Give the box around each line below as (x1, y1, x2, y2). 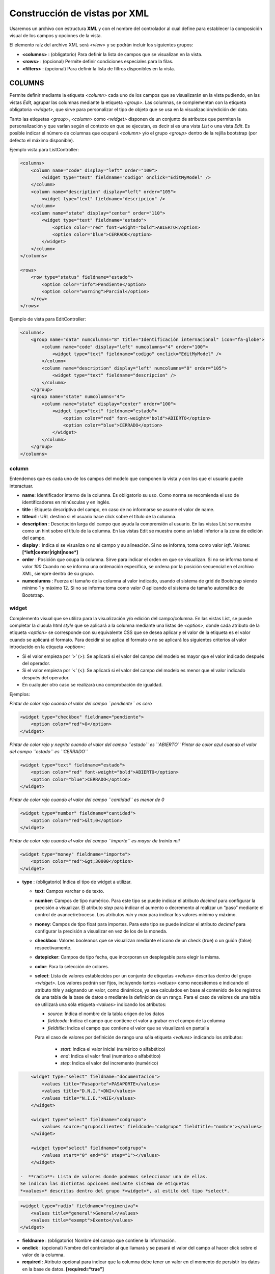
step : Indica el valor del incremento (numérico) (60, 1060, 159, 1066)
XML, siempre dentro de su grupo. (22, 571, 94, 577)
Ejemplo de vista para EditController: (9, 316, 87, 322)
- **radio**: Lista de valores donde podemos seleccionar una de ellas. (20, 1174, 208, 1179)
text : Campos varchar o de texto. (35, 888, 104, 894)
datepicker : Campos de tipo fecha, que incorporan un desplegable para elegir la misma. (35, 954, 221, 960)
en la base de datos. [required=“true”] (22, 1266, 104, 1272)
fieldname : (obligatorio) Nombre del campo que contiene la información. (22, 1237, 176, 1243)
